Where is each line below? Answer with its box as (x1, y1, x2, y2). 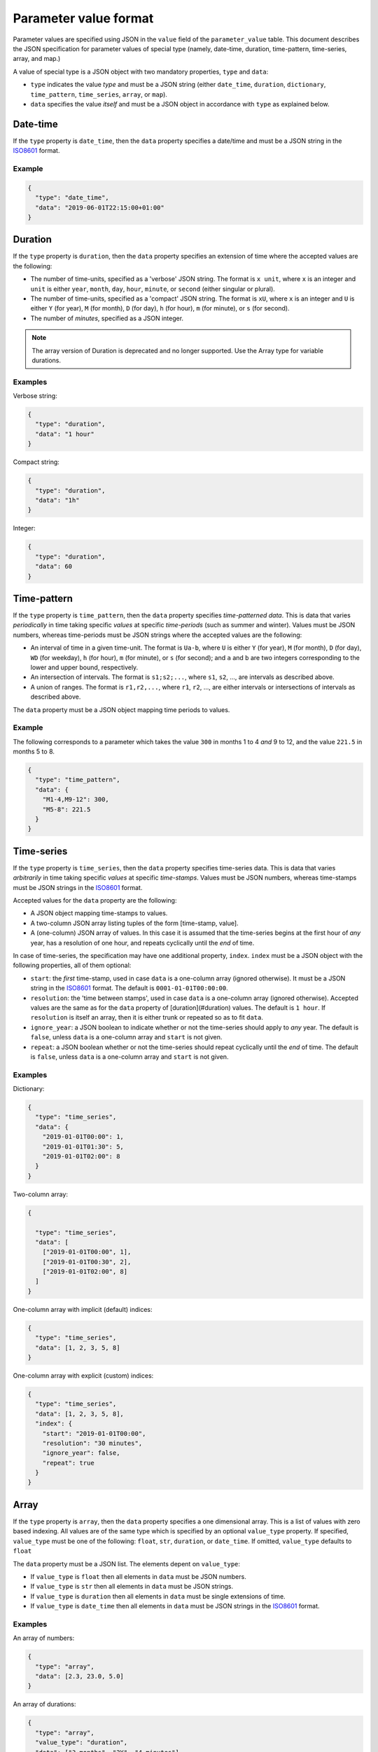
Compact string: (13, 458, 59, 466)
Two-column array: (13, 1190, 68, 1198)
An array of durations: (13, 1700, 76, 1709)
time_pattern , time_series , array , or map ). (30, 90, 168, 98)
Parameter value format (13, 11, 154, 26)
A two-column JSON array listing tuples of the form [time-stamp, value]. (30, 919, 239, 927)
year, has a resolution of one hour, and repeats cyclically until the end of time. (30, 938, 255, 947)
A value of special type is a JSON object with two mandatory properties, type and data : (13, 67, 269, 76)
